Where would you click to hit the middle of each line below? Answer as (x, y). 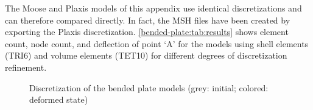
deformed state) (59, 99)
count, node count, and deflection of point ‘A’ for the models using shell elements (157, 43)
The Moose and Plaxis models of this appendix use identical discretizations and (153, 8)
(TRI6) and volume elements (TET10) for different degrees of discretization (146, 55)
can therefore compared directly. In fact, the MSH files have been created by (148, 20)
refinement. (26, 67)
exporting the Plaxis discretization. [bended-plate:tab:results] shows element (147, 32)
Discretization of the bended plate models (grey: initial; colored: (149, 87)
